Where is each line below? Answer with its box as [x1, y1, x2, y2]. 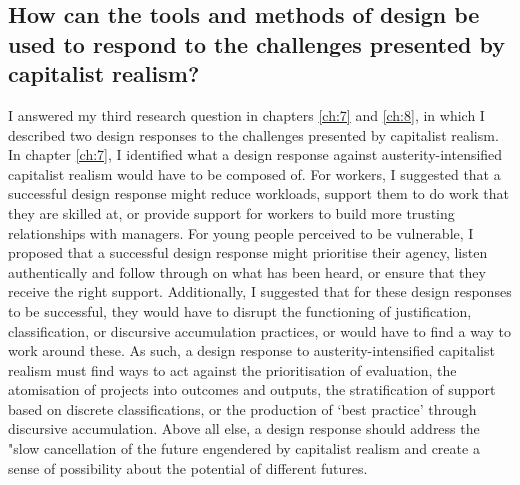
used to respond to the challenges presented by [8, 28, 506, 59]
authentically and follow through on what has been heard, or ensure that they [8, 261, 486, 282]
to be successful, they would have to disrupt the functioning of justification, [8, 300, 472, 321]
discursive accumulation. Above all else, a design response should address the [8, 418, 480, 439]
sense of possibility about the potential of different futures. [8, 457, 368, 478]
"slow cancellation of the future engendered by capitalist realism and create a [8, 438, 480, 459]
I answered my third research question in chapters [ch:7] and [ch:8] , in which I [8, 104, 485, 125]
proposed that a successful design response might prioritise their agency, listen [8, 242, 488, 263]
